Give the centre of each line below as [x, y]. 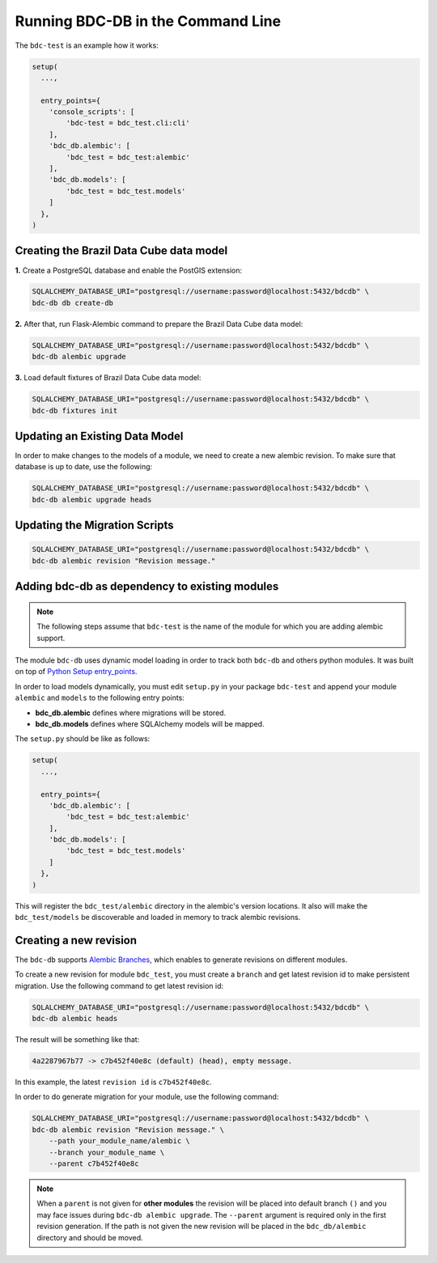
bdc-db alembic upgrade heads [92, 499]
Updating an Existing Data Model [99, 436]
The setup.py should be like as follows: [83, 739]
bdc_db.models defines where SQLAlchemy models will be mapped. [150, 723]
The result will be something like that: [77, 1040]
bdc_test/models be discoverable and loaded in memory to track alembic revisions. [158, 918]
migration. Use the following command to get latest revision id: [119, 985]
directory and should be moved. [90, 1237]
